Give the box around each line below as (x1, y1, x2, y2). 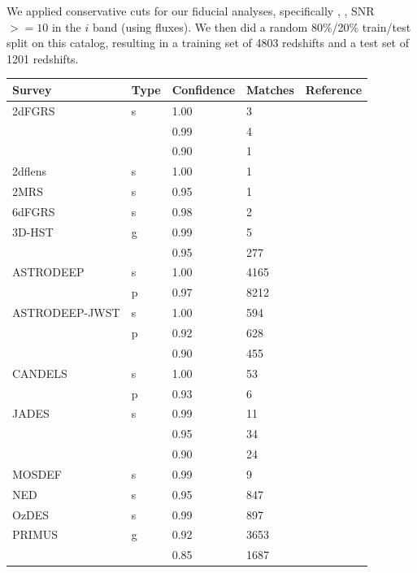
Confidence (172, 80, 236, 98)
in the (51, 18, 81, 35)
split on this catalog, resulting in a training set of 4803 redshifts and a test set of (7, 34, 410, 51)
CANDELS (12, 364, 67, 381)
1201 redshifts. (7, 50, 79, 67)
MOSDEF (12, 465, 62, 482)
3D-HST (12, 223, 54, 240)
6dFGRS (12, 202, 55, 219)
